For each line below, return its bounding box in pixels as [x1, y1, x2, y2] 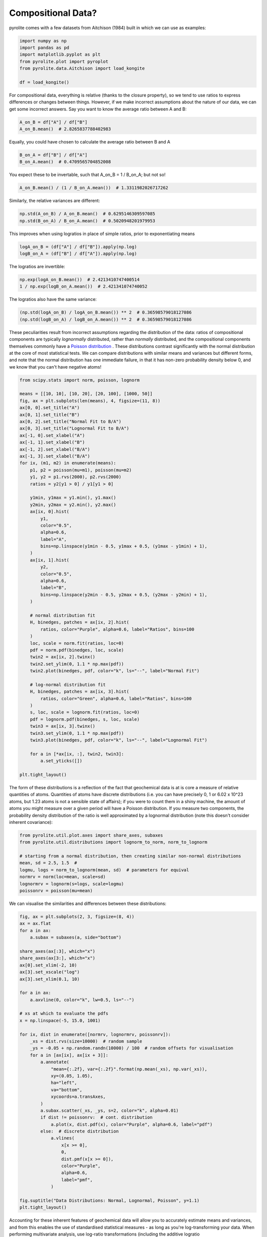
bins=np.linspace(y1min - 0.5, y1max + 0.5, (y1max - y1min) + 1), [40, 543, 208, 549]
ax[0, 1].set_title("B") [19, 412, 80, 418]
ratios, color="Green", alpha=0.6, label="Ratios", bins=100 [40, 696, 192, 701]
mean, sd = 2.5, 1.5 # [19, 860, 78, 866]
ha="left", [50, 1080, 78, 1086]
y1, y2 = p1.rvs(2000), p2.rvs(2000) [30, 474, 122, 480]
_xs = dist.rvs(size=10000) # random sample [30, 1039, 142, 1044]
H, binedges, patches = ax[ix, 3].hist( [30, 689, 130, 695]
